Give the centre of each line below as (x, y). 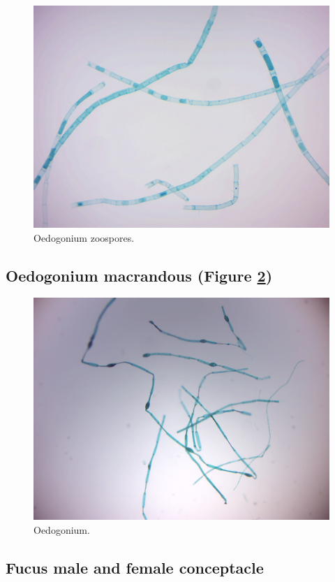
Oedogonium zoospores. (84, 237)
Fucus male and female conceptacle (135, 567)
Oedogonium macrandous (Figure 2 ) (139, 275)
